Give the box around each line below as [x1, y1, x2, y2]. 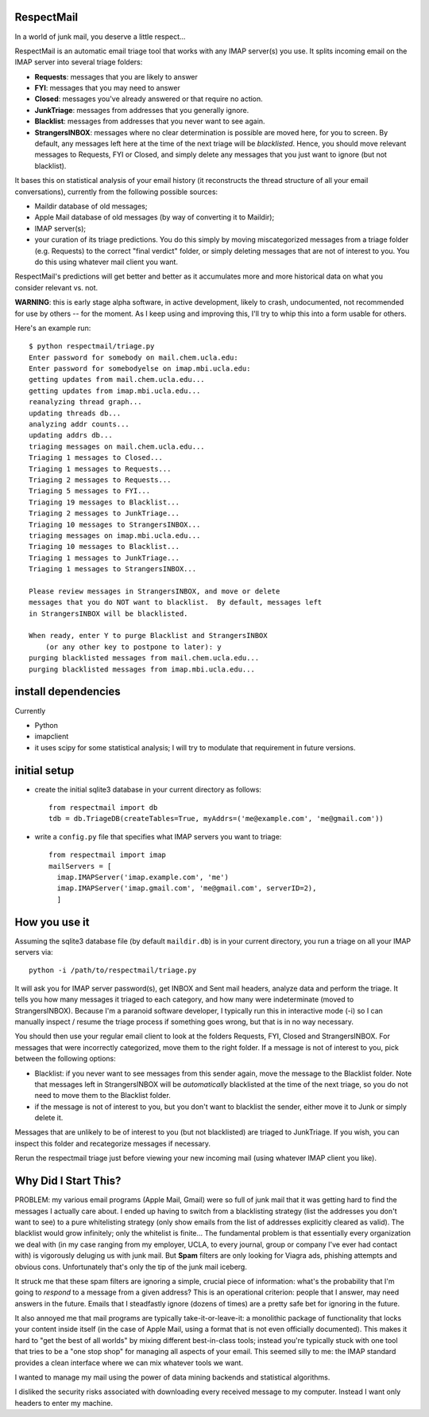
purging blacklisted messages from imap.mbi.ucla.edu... [29, 664, 256, 674]
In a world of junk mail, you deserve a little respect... [14, 32, 186, 41]
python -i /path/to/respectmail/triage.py [29, 966, 197, 975]
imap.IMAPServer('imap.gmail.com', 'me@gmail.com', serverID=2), [56, 884, 317, 893]
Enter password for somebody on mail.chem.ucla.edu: [29, 352, 238, 362]
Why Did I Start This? [14, 1174, 122, 1188]
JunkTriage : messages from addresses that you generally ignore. [34, 105, 249, 115]
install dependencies [14, 685, 121, 699]
